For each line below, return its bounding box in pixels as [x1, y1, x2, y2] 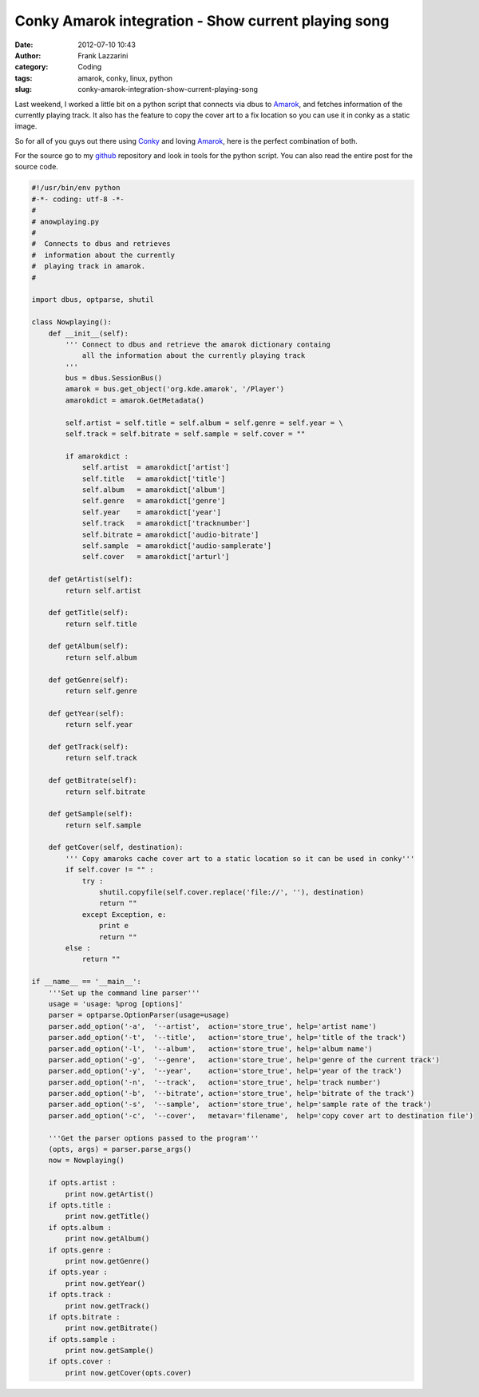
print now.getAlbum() [65, 1234, 150, 1244]
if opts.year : [48, 1268, 108, 1277]
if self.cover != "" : [65, 865, 155, 875]
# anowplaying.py [31, 216, 100, 226]
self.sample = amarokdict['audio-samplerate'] [81, 541, 272, 550]
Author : [14, 50, 42, 60]
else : [65, 943, 91, 952]
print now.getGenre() [65, 1256, 150, 1265]
